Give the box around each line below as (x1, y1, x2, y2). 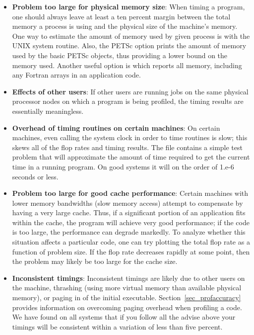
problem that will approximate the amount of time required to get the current (12, 152, 250, 162)
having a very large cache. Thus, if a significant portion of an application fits (12, 207, 246, 218)
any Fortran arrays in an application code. (12, 70, 141, 80)
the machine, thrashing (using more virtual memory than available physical (12, 282, 242, 293)
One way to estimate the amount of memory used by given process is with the (12, 30, 250, 41)
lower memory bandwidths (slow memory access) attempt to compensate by (12, 197, 243, 208)
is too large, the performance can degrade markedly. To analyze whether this (12, 227, 246, 237)
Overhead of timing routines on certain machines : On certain (12, 122, 220, 133)
